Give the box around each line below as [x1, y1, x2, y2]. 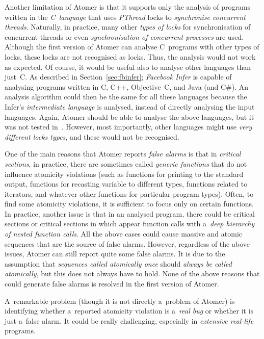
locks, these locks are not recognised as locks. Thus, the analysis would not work [5, 51, 256, 62]
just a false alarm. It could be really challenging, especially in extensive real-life [5, 315, 254, 326]
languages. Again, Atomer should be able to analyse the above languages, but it [5, 111, 254, 122]
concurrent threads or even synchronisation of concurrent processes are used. [5, 31, 244, 42]
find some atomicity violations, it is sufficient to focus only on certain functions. [5, 198, 254, 209]
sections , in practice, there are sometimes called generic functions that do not [5, 158, 247, 169]
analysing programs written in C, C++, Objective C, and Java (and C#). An [5, 81, 249, 92]
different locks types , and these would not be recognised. [5, 131, 179, 142]
